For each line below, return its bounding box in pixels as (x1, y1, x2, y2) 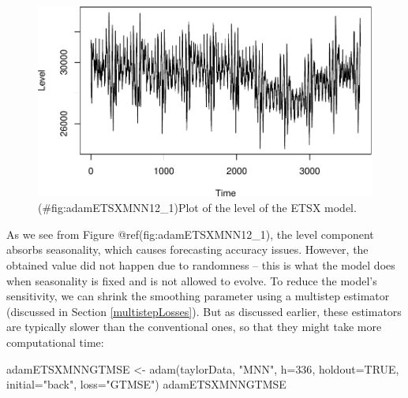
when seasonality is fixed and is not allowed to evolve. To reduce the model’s (6, 272, 377, 288)
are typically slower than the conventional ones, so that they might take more (6, 318, 382, 335)
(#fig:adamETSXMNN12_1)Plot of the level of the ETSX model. (38, 199, 357, 216)
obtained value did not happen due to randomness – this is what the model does (6, 257, 395, 273)
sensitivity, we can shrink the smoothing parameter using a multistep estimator (6, 288, 390, 304)
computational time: (6, 334, 104, 351)
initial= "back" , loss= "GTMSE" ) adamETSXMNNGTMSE (6, 376, 286, 392)
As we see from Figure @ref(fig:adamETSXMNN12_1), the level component (6, 225, 374, 242)
